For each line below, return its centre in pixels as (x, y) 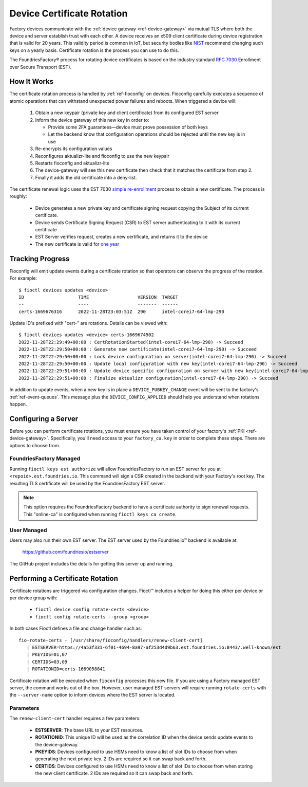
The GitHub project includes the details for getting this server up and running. (92, 563)
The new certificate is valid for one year (77, 244)
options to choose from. (35, 445)
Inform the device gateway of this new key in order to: (92, 120)
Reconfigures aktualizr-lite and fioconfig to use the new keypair (102, 156)
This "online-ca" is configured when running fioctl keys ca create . (100, 514)
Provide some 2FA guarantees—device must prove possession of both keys (128, 127)
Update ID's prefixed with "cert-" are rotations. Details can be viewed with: (89, 323)
